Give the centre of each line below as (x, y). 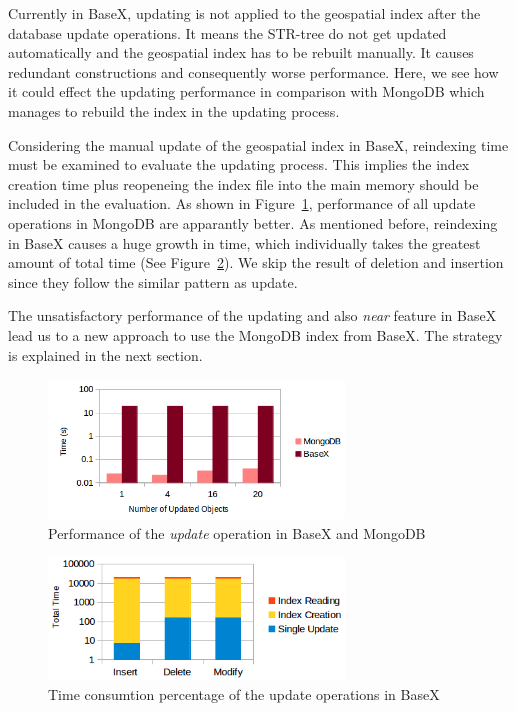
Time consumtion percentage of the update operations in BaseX (244, 693)
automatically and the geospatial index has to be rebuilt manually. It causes (241, 52)
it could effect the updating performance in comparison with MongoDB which (246, 91)
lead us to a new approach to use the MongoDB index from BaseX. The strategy (255, 334)
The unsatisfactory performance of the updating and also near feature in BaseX (252, 315)
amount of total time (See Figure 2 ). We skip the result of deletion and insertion (256, 262)
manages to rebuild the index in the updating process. (174, 110)
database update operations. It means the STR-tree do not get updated (227, 32)
